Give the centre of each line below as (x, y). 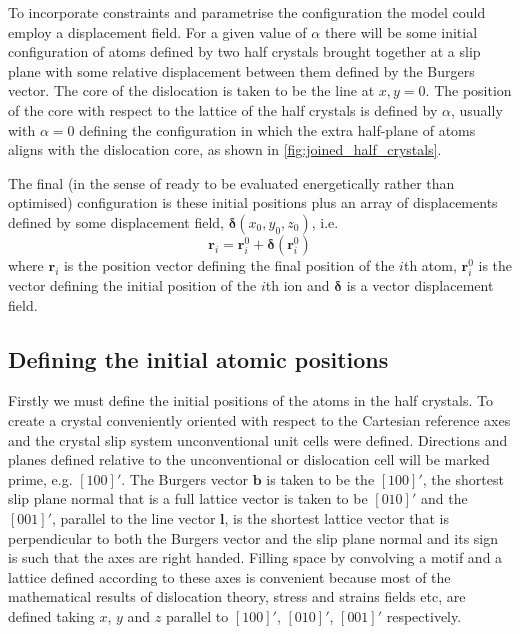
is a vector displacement (420, 285)
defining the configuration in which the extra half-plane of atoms (277, 129)
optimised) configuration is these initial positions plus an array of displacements (253, 202)
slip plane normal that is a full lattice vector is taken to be (188, 498)
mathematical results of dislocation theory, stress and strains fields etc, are (237, 596)
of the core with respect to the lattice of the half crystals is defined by (223, 109)
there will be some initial (401, 31)
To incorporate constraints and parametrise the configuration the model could (247, 12)
